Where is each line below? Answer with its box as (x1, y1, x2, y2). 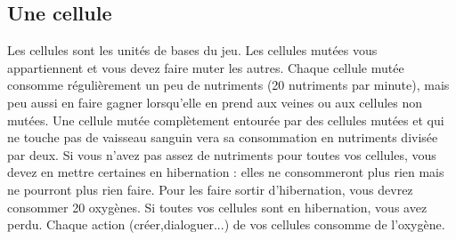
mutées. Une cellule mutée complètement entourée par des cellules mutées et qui (7, 110, 444, 129)
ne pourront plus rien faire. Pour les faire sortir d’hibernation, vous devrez (7, 180, 413, 198)
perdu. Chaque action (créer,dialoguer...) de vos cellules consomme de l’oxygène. (7, 215, 445, 234)
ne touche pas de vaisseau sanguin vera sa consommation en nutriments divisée (7, 128, 438, 147)
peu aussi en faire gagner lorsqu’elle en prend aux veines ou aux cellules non (7, 92, 423, 111)
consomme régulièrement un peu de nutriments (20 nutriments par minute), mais (7, 76, 450, 94)
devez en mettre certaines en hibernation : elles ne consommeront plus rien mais (7, 163, 444, 181)
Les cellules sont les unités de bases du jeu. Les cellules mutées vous (7, 41, 378, 60)
